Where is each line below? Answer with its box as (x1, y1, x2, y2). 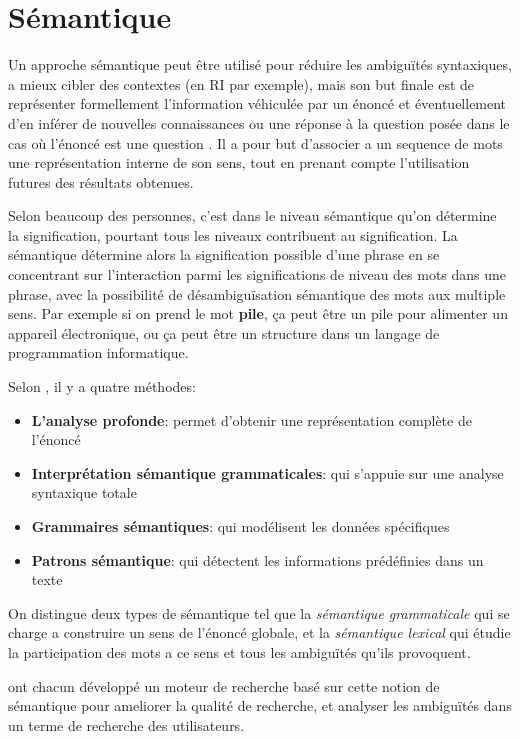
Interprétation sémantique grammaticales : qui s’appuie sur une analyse (31, 462, 504, 483)
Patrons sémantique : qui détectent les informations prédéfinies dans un (31, 549, 484, 570)
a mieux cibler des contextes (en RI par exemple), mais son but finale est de (8, 73, 475, 94)
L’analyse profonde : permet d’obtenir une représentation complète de (31, 409, 472, 430)
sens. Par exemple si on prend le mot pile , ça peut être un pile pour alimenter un (8, 303, 508, 324)
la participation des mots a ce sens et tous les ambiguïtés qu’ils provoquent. (8, 641, 471, 662)
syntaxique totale (31, 482, 137, 503)
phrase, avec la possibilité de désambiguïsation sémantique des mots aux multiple (8, 283, 506, 304)
